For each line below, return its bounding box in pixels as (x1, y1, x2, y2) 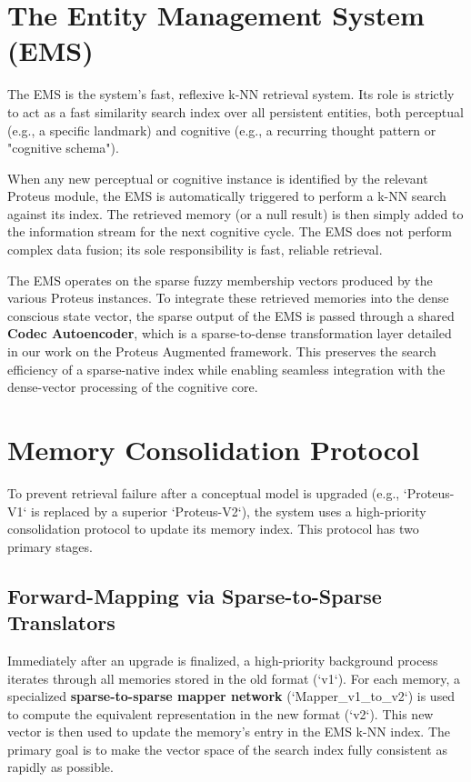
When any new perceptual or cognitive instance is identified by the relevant (7, 168, 428, 187)
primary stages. (7, 536, 93, 556)
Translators (7, 608, 115, 637)
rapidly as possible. (7, 757, 114, 777)
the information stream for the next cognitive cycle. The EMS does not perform (7, 222, 452, 241)
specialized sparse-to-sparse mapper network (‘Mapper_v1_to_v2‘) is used (7, 687, 456, 706)
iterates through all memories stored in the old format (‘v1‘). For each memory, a (7, 668, 461, 687)
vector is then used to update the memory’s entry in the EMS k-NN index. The (7, 722, 451, 741)
